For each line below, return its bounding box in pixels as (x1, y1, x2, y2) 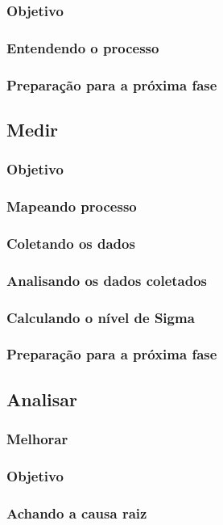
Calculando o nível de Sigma (6, 307, 195, 327)
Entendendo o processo (6, 37, 159, 57)
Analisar (6, 386, 78, 411)
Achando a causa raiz (6, 502, 147, 523)
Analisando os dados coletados (6, 270, 208, 290)
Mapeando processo (6, 196, 137, 216)
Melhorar (6, 429, 68, 449)
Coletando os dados (6, 233, 135, 253)
